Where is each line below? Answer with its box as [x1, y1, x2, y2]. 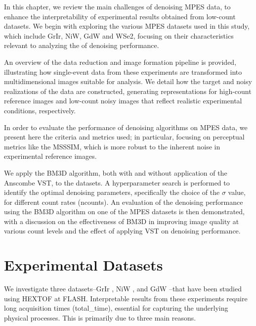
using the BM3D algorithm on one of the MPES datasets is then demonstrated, [4, 206, 245, 217]
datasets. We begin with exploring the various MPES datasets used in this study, [4, 21, 250, 31]
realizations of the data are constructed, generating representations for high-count [4, 86, 252, 96]
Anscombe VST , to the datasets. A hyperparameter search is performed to [4, 177, 230, 187]
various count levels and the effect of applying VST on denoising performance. [4, 226, 241, 236]
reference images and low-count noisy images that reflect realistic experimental [4, 95, 242, 106]
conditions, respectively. [4, 105, 76, 115]
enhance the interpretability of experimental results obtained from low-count [4, 11, 236, 21]
